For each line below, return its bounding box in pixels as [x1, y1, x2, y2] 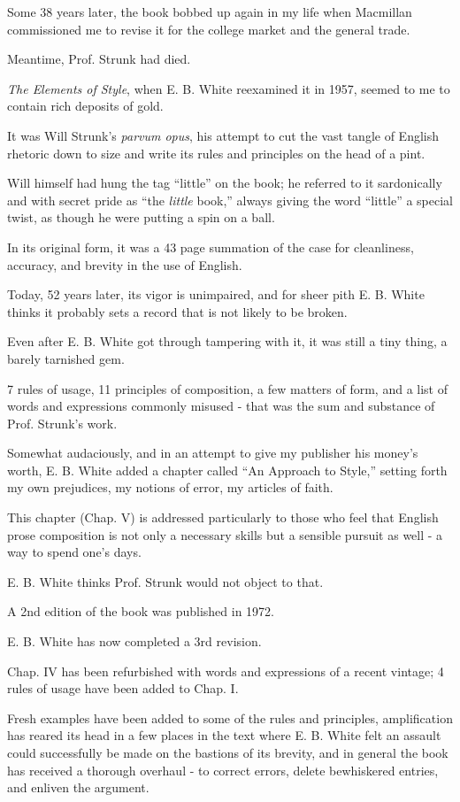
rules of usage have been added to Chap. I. [7, 679, 239, 698]
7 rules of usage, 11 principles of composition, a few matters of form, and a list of [7, 379, 448, 397]
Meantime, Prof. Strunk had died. [7, 50, 191, 68]
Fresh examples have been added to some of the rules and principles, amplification [7, 708, 453, 727]
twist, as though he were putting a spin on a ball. [7, 208, 275, 227]
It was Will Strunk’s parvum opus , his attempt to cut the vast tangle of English [7, 126, 440, 144]
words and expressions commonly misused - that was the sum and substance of [7, 397, 435, 415]
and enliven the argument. [7, 778, 149, 797]
